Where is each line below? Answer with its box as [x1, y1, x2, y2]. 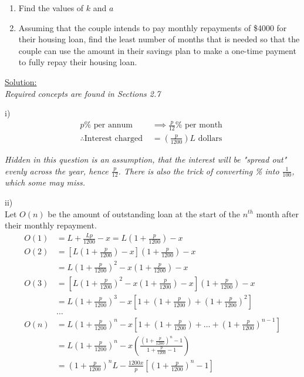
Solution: [5, 75, 37, 87]
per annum [93, 121, 133, 130]
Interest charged [84, 134, 143, 143]
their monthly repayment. [5, 219, 97, 231]
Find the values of [18, 2, 84, 14]
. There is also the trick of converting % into [118, 164, 279, 177]
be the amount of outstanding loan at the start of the [48, 207, 240, 220]
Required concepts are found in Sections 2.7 [5, 87, 161, 99]
